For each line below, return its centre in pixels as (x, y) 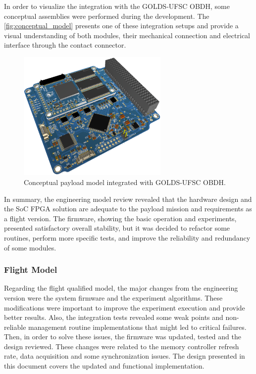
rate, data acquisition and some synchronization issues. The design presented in (125, 356)
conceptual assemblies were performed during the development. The (107, 16)
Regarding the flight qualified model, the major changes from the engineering (121, 288)
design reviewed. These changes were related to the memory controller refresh (122, 346)
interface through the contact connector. (65, 45)
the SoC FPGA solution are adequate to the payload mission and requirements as (128, 209)
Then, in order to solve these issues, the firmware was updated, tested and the (123, 337)
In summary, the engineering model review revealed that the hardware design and (128, 199)
